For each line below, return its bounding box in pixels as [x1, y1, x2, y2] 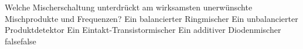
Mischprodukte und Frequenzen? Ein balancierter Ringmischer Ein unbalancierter [5, 12, 298, 24]
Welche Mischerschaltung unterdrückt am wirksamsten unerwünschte [5, 1, 253, 13]
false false [5, 35, 36, 47]
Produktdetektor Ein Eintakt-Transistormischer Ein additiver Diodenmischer [5, 24, 281, 36]
